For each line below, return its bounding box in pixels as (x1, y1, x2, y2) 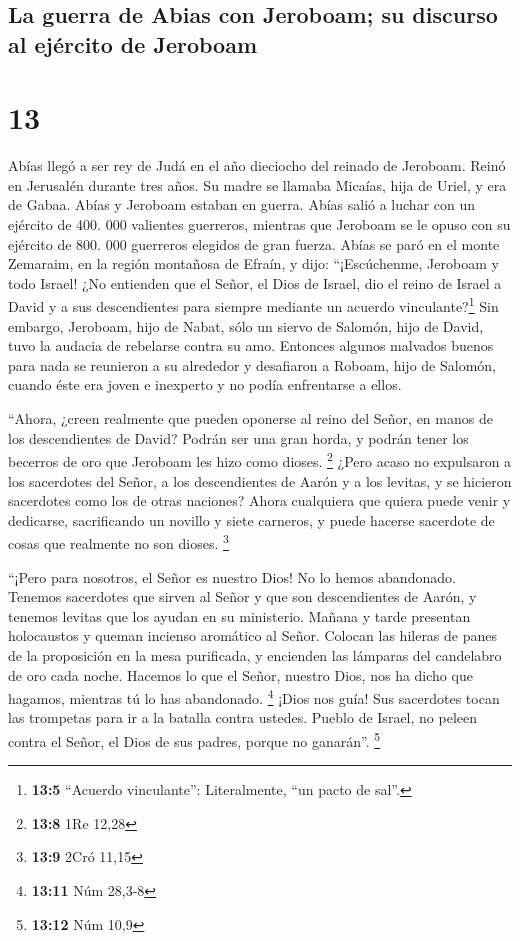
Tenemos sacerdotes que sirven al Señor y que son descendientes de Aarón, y (8, 586, 477, 607)
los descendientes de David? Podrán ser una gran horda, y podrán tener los (8, 427, 469, 448)
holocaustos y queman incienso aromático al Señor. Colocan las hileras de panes (8, 625, 498, 646)
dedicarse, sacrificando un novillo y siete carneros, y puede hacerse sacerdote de (8, 509, 495, 530)
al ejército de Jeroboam (8, 28, 257, 59)
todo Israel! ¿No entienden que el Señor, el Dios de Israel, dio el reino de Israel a (8, 272, 502, 293)
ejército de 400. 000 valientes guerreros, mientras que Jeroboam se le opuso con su (8, 214, 511, 235)
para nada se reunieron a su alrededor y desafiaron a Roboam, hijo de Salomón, (8, 354, 496, 375)
